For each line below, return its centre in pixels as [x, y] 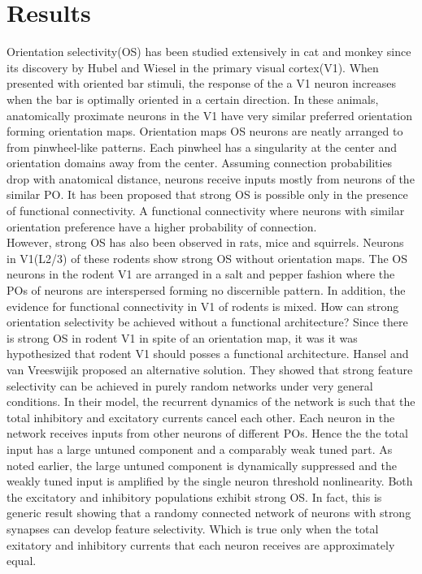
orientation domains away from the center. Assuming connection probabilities [200, 163]
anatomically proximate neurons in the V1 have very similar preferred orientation [210, 115]
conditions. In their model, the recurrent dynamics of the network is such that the [211, 401]
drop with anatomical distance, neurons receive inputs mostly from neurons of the [211, 178]
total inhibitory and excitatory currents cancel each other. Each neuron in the [201, 417]
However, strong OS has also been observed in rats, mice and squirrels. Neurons [205, 242]
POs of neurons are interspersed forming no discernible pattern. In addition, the [206, 290]
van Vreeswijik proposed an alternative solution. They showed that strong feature [210, 369]
